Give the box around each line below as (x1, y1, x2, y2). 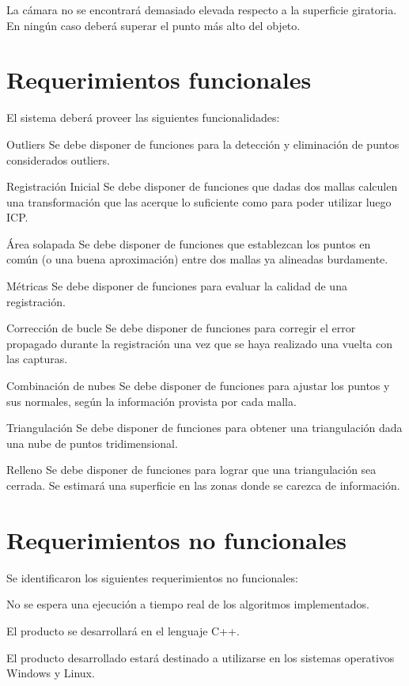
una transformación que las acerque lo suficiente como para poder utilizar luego (6, 193, 392, 210)
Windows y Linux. (6, 665, 95, 681)
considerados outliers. (6, 151, 110, 168)
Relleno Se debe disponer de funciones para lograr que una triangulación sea (6, 461, 377, 478)
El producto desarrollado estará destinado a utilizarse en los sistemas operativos (6, 649, 395, 665)
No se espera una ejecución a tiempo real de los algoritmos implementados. (6, 596, 369, 612)
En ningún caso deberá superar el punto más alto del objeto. (6, 17, 301, 33)
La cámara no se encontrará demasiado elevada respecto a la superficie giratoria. (6, 2, 397, 17)
